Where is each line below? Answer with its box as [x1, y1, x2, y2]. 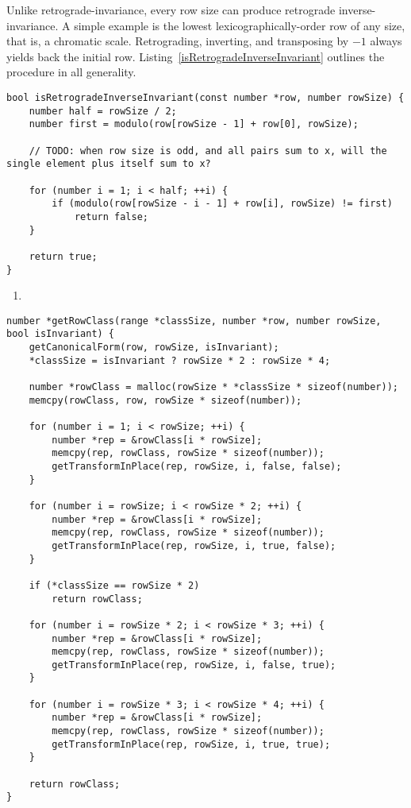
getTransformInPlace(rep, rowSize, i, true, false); [52, 539, 336, 551]
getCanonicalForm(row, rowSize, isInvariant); [29, 342, 279, 354]
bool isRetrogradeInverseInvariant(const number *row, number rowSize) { [6, 91, 405, 103]
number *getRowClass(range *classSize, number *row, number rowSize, [6, 315, 382, 327]
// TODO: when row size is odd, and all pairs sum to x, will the [29, 145, 387, 157]
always [370, 33, 402, 49]
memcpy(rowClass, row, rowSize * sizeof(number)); [29, 394, 302, 406]
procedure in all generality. [6, 64, 136, 80]
